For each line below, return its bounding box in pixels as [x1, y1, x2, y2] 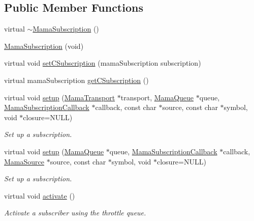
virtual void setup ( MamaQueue [4, 146, 104, 156]
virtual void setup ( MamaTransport [4, 92, 115, 102]
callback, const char [95, 102, 156, 113]
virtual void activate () [4, 190, 75, 201]
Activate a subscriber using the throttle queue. [4, 207, 146, 218]
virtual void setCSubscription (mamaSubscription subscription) [4, 58, 201, 68]
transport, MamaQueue [120, 92, 194, 102]
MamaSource [4, 156, 44, 167]
